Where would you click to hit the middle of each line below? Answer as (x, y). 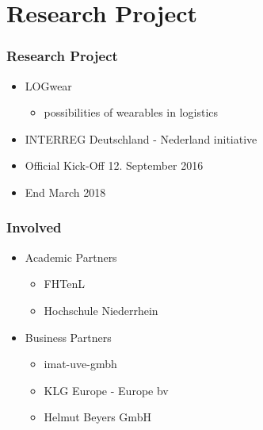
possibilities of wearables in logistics (131, 112)
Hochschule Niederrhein (101, 310)
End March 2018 (65, 192)
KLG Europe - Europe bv (106, 390)
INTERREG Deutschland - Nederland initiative (141, 138)
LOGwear (48, 85)
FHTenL (64, 284)
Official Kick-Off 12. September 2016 (114, 165)
